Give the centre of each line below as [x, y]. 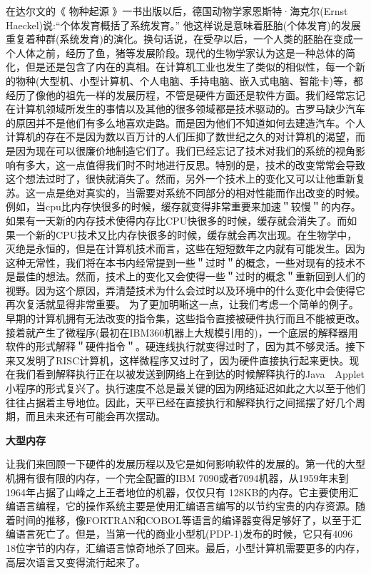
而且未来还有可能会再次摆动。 [95, 416]
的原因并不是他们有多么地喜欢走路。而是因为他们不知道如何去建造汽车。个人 [185, 122]
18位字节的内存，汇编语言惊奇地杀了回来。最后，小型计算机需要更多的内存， [185, 547]
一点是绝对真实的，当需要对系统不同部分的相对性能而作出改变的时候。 [200, 192]
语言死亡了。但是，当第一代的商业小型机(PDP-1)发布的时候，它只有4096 [184, 534]
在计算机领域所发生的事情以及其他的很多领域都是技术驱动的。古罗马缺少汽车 [185, 109]
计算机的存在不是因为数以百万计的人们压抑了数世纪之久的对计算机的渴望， [181, 137]
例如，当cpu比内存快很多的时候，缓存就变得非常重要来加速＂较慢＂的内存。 [183, 206]
